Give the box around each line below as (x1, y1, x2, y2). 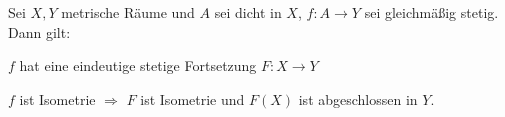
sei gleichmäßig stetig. (364, 2, 499, 22)
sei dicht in (214, 2, 282, 22)
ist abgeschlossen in (298, 88, 418, 109)
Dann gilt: (8, 21, 71, 42)
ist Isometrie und (140, 88, 245, 109)
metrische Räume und (61, 2, 195, 22)
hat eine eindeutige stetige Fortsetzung (19, 55, 257, 76)
